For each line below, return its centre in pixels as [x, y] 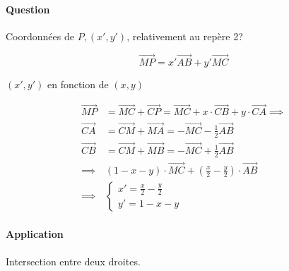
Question [28, 9]
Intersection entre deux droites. [73, 261]
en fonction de [78, 84]
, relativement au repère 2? [185, 36]
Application [35, 234]
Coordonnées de [40, 36]
